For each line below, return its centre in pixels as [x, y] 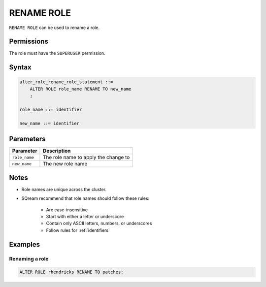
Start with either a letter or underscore [85, 216]
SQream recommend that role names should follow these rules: [85, 198]
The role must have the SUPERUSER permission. [57, 53]
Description [57, 151]
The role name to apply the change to [86, 158]
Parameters [27, 139]
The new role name [65, 164]
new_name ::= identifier [50, 123]
